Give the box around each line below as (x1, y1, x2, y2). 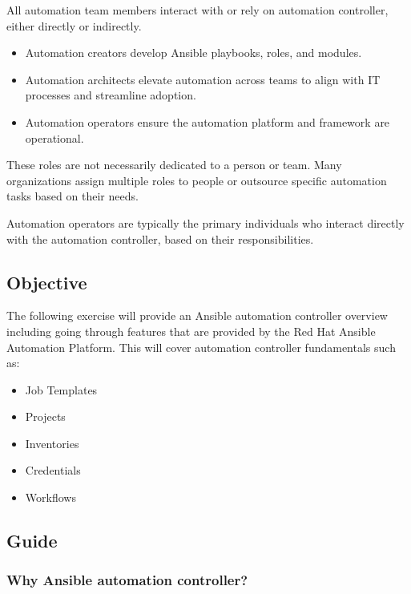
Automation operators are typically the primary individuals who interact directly (6, 214, 405, 231)
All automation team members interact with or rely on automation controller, (6, 2, 389, 18)
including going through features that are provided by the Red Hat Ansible (6, 322, 376, 339)
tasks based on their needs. (6, 188, 139, 204)
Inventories (25, 434, 79, 451)
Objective (6, 269, 87, 294)
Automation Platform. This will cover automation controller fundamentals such (6, 338, 396, 355)
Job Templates (25, 381, 98, 398)
